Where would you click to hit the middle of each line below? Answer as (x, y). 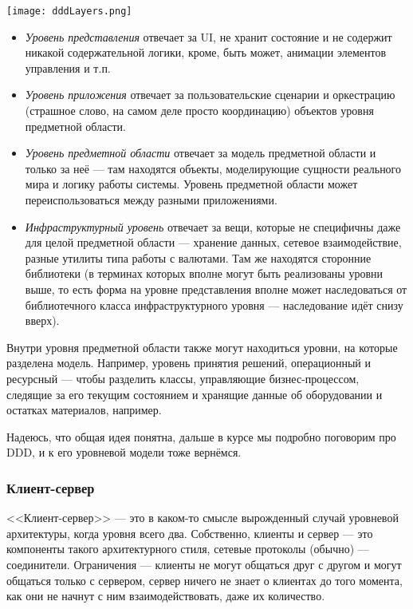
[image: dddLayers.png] (69, 11)
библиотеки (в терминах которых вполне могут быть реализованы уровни (204, 273)
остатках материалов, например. (84, 410)
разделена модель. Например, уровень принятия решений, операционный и (189, 363)
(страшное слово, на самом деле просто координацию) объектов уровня (199, 111)
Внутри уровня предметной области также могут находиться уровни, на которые (202, 347)
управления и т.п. (68, 67)
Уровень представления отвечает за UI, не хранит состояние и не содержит (208, 36)
